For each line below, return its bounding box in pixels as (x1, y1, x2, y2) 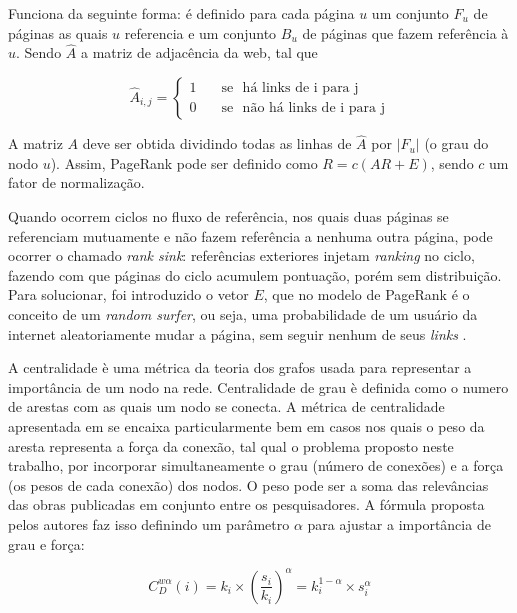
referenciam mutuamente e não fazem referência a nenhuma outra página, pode (8, 225, 493, 246)
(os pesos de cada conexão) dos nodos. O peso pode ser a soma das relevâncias (8, 474, 489, 495)
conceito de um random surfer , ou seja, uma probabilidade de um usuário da (8, 303, 478, 324)
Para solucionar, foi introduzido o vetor (8, 284, 249, 305)
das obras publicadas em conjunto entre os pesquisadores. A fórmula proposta (8, 494, 485, 515)
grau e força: (8, 533, 85, 554)
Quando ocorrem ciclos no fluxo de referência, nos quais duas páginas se (8, 206, 449, 226)
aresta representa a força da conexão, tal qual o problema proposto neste (8, 435, 454, 456)
